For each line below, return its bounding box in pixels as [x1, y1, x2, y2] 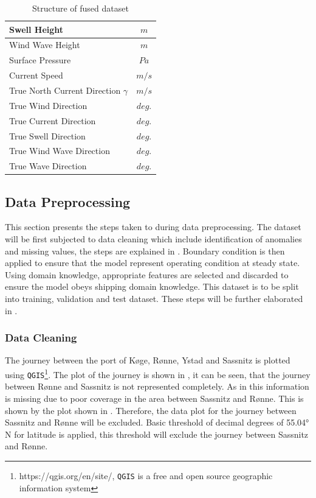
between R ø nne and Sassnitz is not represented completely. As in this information [5, 380, 309, 393]
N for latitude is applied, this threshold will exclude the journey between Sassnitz [5, 427, 309, 440]
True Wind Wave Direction [9, 144, 110, 157]
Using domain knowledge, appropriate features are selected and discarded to [5, 268, 289, 281]
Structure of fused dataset [32, 2, 129, 14]
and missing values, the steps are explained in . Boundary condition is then [5, 244, 285, 257]
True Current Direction [9, 114, 96, 127]
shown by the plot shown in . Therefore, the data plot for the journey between [5, 404, 297, 416]
